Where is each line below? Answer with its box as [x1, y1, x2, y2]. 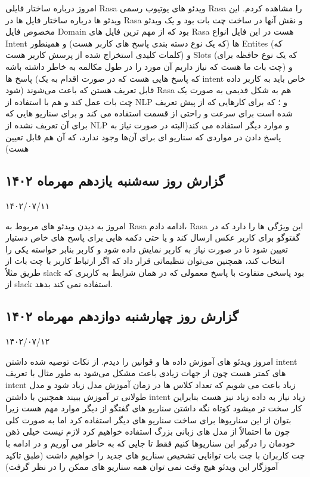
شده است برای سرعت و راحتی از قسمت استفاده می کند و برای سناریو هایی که [5, 107, 293, 119]
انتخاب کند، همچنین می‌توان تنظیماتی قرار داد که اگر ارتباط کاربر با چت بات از [5, 254, 285, 267]
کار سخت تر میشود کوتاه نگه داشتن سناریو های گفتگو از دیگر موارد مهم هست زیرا [5, 402, 302, 414]
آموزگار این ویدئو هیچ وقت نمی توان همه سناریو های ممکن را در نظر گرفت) [5, 460, 278, 473]
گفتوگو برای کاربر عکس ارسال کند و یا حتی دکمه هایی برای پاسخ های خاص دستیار [5, 231, 300, 244]
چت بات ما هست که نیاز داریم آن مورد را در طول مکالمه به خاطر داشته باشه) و [5, 60, 293, 72]
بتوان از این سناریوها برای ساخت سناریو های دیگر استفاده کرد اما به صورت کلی [5, 413, 292, 426]
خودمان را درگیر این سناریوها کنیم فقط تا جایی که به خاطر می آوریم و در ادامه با [5, 437, 296, 450]
